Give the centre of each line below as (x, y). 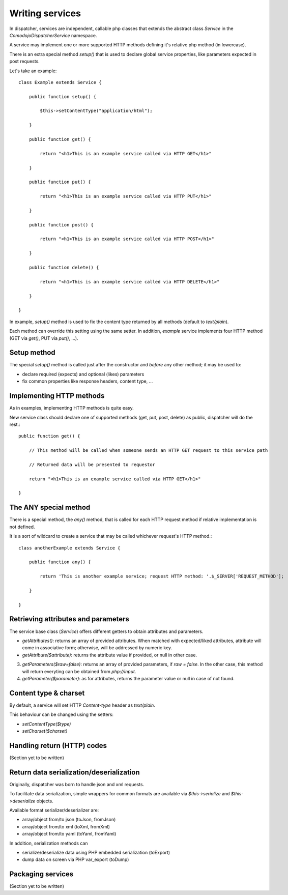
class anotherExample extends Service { (69, 548)
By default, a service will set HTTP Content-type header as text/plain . (82, 705)
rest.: (15, 424)
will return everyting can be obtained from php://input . (79, 671)
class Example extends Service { (60, 82)
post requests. (25, 62)
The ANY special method (50, 508)
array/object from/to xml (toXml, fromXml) (66, 826)
